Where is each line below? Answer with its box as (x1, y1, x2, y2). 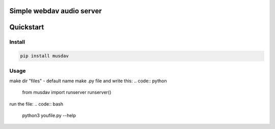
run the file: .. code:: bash (9, 101, 64, 107)
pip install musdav (20, 53, 69, 59)
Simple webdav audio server (9, 7, 102, 15)
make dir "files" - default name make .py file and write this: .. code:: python (9, 78, 167, 84)
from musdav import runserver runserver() (22, 89, 112, 95)
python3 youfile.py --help (22, 112, 76, 119)
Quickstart (9, 23, 44, 31)
